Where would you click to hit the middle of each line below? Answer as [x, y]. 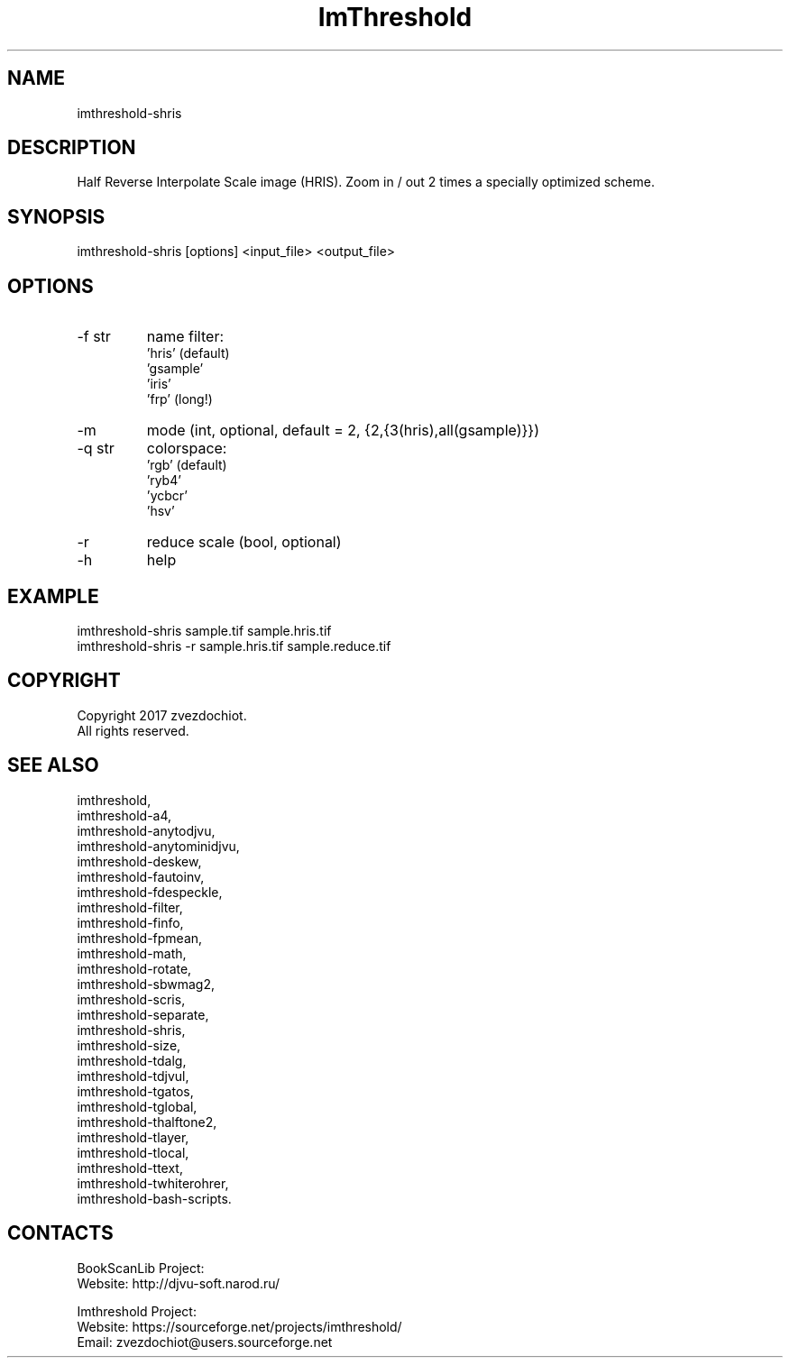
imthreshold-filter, [130, 907]
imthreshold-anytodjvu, [146, 830]
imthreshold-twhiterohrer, [153, 1183]
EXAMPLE [53, 596]
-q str [96, 449]
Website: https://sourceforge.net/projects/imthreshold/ [239, 1326]
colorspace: [187, 449]
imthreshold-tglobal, [137, 1106]
